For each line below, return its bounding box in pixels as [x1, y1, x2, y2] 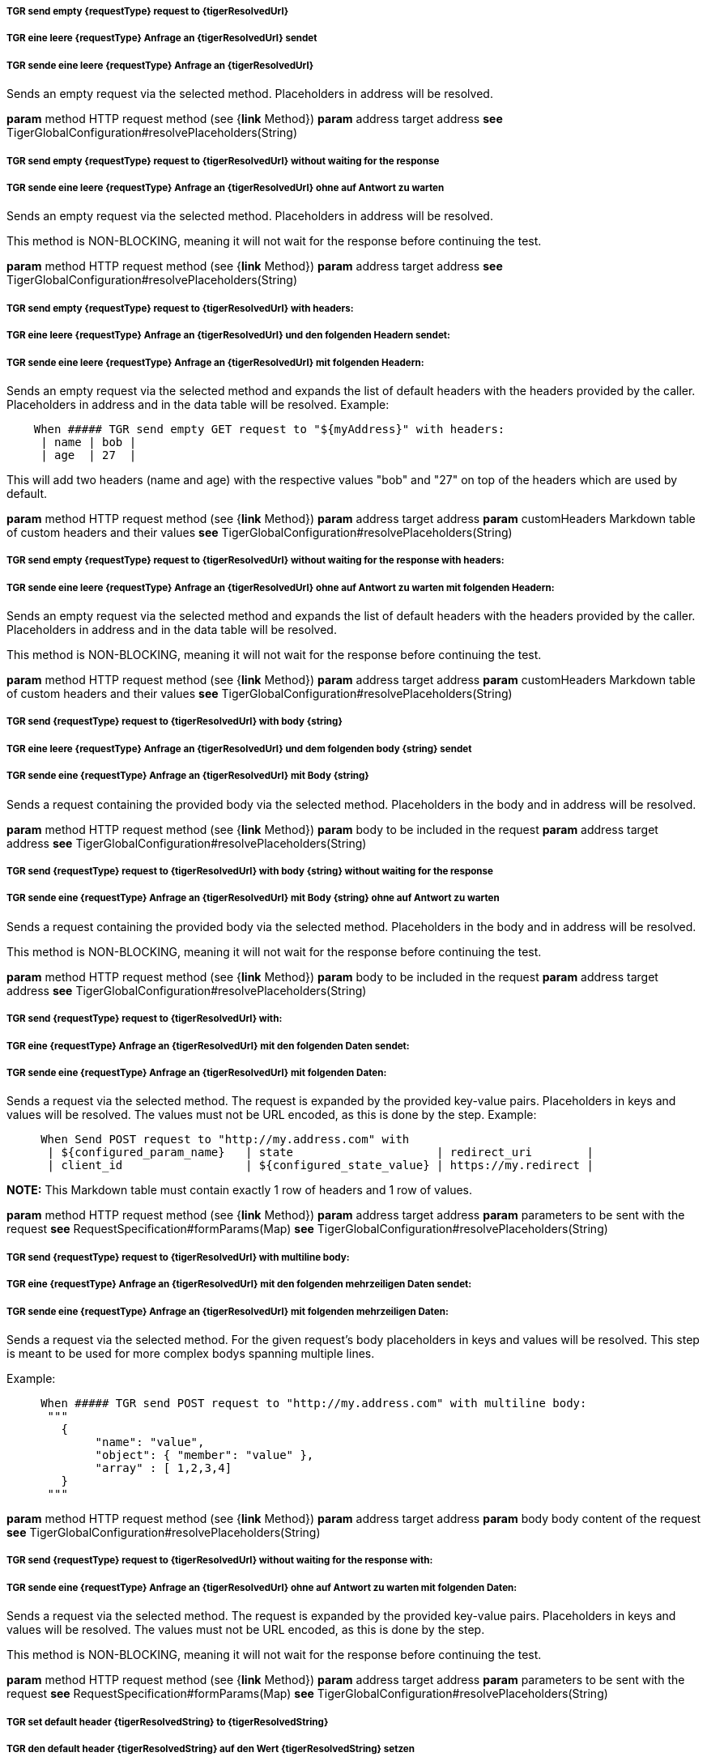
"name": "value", [95, 1435, 205, 1448]
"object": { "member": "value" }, [95, 1448, 314, 1461]
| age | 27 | [40, 448, 137, 462]
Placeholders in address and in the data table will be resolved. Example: [6, 397, 390, 411]
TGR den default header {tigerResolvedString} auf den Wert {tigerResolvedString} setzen [6, 1742, 415, 1755]
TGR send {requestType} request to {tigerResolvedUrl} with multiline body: [6, 1251, 350, 1263]
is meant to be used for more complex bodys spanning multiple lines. [6, 1346, 375, 1360]
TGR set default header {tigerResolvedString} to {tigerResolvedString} [6, 1716, 329, 1728]
